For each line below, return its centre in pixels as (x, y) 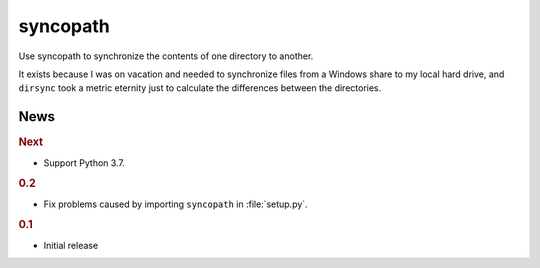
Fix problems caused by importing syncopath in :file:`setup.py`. (176, 204)
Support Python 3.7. (84, 162)
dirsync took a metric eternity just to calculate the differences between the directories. (200, 88)
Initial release (71, 245)
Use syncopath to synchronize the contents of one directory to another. (166, 56)
